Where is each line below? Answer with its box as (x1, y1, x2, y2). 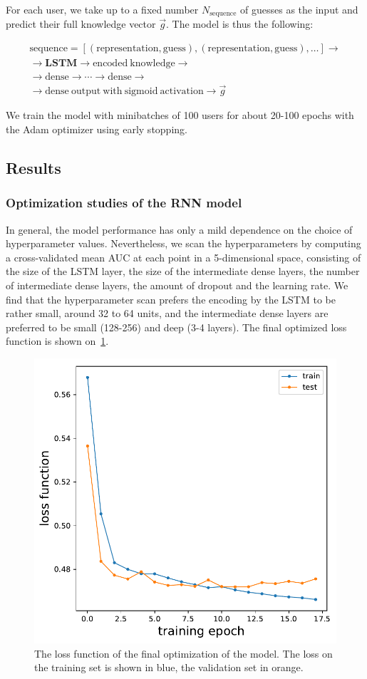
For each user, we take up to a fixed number (6, 2, 199, 16)
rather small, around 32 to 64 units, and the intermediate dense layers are (6, 306, 329, 321)
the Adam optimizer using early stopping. (6, 121, 187, 136)
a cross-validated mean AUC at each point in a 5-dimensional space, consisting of (6, 249, 361, 264)
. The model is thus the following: (165, 16, 314, 31)
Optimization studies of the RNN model (6, 194, 242, 212)
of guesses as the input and (240, 2, 358, 16)
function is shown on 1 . (6, 333, 109, 348)
